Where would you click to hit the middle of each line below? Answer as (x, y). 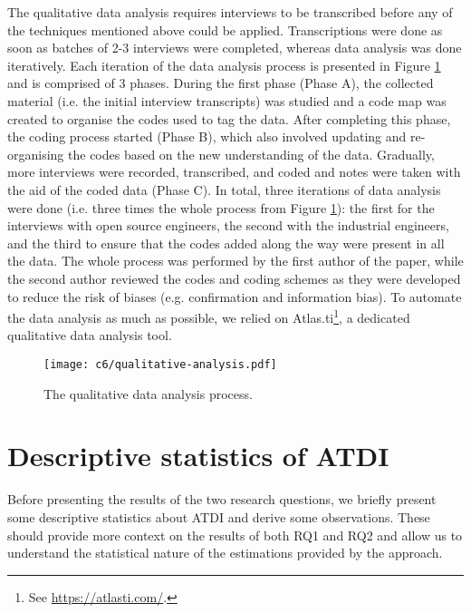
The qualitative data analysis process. (148, 393)
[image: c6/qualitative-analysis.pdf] (160, 364)
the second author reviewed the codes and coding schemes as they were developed (234, 278)
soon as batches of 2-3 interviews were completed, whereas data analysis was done (235, 48)
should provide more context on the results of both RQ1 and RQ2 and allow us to (235, 535)
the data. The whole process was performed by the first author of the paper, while (235, 261)
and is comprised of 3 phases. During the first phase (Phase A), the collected (221, 83)
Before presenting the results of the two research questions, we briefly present (222, 499)
